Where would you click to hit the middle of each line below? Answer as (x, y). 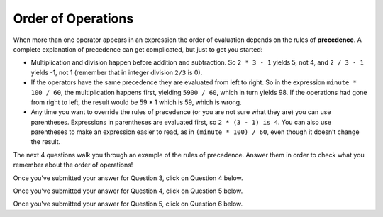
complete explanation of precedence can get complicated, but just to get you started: (138, 49)
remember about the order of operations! (73, 165)
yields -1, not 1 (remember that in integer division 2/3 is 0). (117, 72)
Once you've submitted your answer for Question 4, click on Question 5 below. (128, 191)
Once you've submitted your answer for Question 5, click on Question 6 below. (128, 204)
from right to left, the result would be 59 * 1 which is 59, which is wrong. (136, 102)
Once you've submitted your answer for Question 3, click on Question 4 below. (128, 178)
